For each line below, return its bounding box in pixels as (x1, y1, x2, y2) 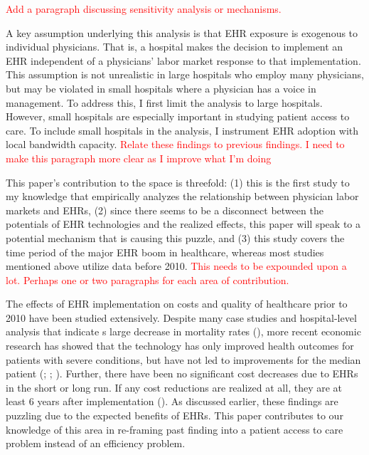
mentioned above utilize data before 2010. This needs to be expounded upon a (6, 258, 347, 273)
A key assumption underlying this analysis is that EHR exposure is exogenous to (6, 25, 358, 40)
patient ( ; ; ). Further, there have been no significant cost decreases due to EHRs (6, 366, 358, 381)
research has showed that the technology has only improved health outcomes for (6, 338, 354, 353)
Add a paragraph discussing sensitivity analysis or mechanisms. (6, 1, 282, 16)
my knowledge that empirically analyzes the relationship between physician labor (6, 189, 359, 204)
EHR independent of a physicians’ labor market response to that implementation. (6, 53, 361, 68)
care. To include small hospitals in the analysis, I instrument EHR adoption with (6, 122, 359, 137)
